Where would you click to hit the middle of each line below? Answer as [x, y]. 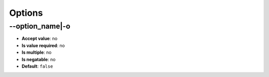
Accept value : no [40, 38]
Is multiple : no [37, 52]
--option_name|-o [40, 26]
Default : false [37, 66]
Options [26, 13]
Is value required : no [43, 45]
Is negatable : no [39, 59]
